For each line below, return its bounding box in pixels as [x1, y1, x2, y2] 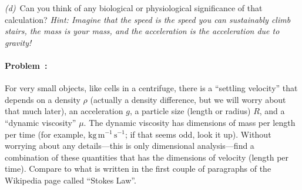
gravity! [5, 36, 32, 48]
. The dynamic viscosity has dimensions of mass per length [83, 116, 296, 128]
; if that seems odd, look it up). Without [125, 128, 271, 140]
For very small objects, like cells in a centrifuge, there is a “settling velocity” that [5, 82, 298, 94]
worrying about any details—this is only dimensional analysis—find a [5, 139, 254, 152]
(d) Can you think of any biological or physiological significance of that [5, 2, 263, 14]
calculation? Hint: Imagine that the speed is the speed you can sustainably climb [5, 13, 291, 25]
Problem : [5, 59, 48, 71]
